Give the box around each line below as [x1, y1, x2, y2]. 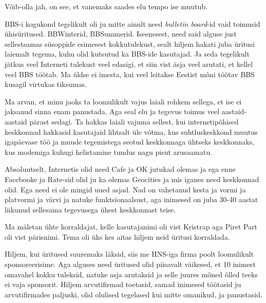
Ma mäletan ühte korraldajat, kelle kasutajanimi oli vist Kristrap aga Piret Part [5, 221, 258, 232]
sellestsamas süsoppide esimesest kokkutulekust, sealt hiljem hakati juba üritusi [5, 38, 255, 49]
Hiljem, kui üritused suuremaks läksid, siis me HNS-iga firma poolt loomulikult [5, 248, 254, 259]
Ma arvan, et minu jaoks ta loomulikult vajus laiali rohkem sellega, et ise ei [5, 96, 242, 106]
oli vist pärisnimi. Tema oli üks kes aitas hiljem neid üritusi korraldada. [5, 231, 230, 242]
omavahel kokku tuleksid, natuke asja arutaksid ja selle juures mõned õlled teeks [5, 269, 258, 279]
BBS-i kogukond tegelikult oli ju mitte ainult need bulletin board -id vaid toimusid [5, 18, 260, 29]
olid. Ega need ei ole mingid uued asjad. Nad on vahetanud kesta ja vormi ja [5, 184, 246, 194]
